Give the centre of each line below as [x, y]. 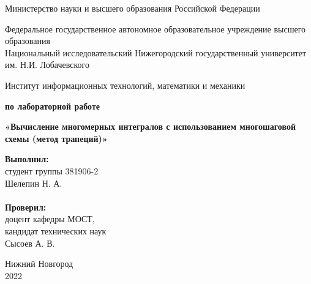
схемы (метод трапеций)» [56, 138]
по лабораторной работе [53, 106]
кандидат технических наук [56, 230]
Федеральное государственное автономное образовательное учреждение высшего [155, 28]
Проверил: [26, 207]
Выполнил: [27, 159]
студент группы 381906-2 [52, 170]
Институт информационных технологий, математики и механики [125, 85]
